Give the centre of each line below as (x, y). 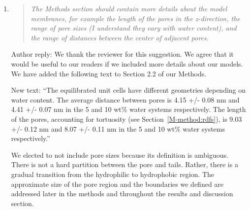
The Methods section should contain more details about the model (129, 8)
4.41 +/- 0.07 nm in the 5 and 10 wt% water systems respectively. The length (128, 109)
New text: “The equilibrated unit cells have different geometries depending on (128, 90)
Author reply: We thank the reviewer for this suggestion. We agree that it (122, 54)
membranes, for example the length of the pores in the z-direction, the (135, 18)
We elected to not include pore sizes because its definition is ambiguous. (120, 155)
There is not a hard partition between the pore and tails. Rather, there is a (125, 164)
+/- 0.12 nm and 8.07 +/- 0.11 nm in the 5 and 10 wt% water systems (118, 128)
